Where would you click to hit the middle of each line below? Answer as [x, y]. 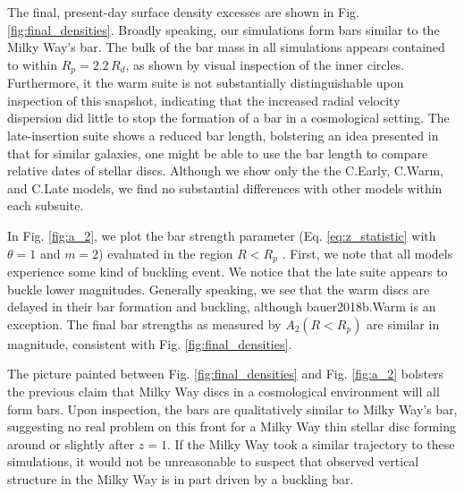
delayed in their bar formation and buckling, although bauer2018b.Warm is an [222, 307]
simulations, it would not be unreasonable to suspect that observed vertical [213, 461]
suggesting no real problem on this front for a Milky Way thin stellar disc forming [232, 426]
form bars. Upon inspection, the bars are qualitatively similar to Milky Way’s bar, [232, 409]
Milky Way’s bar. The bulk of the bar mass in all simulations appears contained [226, 47]
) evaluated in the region [166, 253]
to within [33, 64]
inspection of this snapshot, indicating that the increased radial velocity [204, 100]
